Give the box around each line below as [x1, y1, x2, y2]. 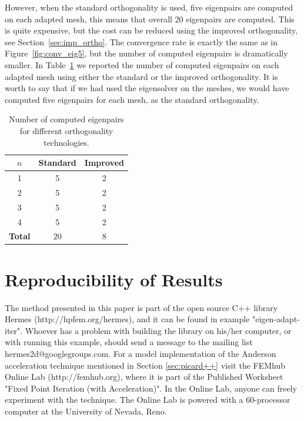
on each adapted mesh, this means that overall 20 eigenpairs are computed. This [5, 12, 295, 25]
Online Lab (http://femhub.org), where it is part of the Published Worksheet [5, 370, 283, 383]
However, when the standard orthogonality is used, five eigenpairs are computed [5, 1, 293, 13]
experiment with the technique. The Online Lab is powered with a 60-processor [5, 393, 290, 406]
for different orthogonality [19, 124, 113, 136]
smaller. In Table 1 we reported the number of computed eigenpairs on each [5, 58, 279, 71]
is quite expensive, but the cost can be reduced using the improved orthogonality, [5, 24, 298, 36]
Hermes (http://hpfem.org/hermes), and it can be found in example [5, 313, 250, 325]
